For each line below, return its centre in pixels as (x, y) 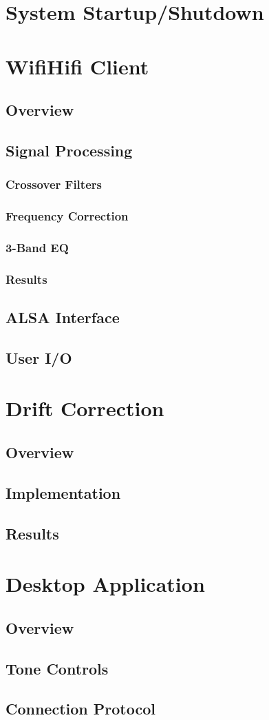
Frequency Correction (67, 216)
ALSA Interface (63, 317)
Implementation (63, 492)
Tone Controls (57, 668)
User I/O (39, 357)
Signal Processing (69, 150)
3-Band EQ (37, 247)
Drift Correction (85, 408)
